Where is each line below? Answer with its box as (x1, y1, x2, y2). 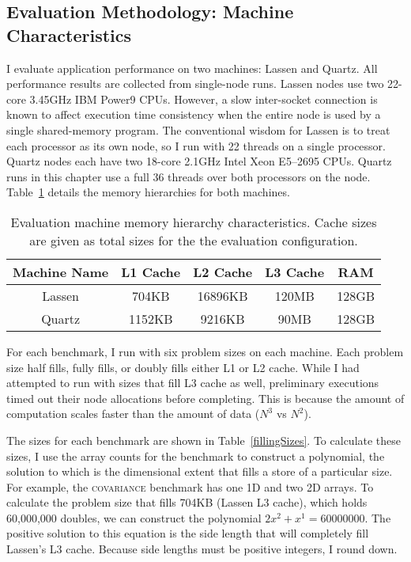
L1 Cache (121, 262, 181, 281)
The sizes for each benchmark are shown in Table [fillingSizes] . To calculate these (6, 431, 402, 448)
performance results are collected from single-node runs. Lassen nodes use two (6, 75, 384, 92)
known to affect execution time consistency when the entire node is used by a (6, 106, 381, 123)
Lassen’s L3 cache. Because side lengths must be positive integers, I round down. (6, 541, 398, 557)
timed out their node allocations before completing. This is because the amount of (6, 389, 405, 406)
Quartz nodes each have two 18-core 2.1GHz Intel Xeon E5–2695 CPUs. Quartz (6, 153, 392, 169)
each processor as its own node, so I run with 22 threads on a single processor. (6, 137, 386, 154)
